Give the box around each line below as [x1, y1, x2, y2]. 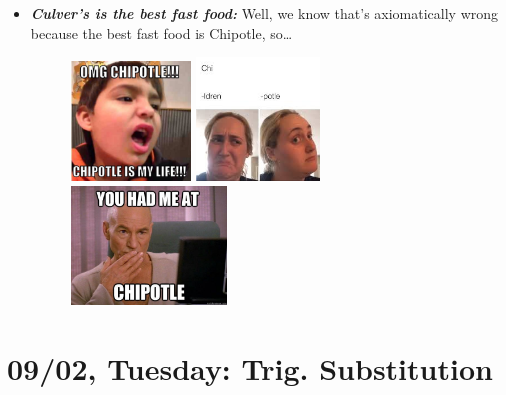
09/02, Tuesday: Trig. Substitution [7, 347, 493, 388]
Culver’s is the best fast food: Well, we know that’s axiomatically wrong [30, 3, 499, 23]
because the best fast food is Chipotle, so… [30, 22, 293, 43]
